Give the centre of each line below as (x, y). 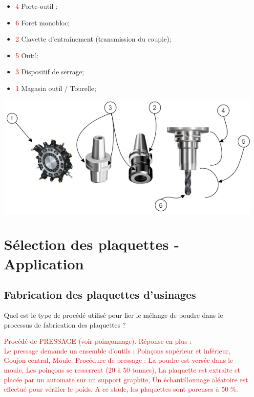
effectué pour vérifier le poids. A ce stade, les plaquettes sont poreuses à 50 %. (121, 389)
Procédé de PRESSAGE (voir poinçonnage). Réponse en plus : (98, 341)
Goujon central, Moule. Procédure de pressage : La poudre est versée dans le (118, 360)
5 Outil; (27, 55)
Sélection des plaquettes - (92, 244)
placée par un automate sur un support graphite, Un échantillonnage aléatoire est (126, 379)
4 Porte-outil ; (36, 6)
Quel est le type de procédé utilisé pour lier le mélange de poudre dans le (114, 315)
